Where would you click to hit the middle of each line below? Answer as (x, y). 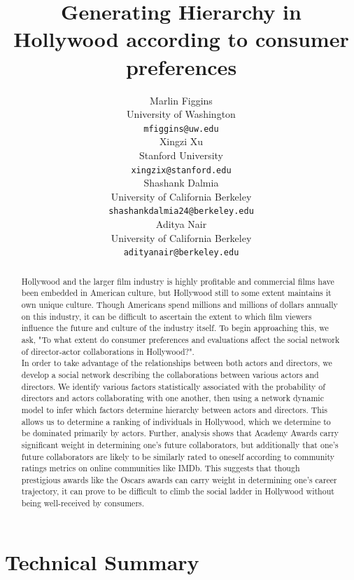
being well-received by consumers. (83, 503)
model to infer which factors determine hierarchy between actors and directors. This (174, 409)
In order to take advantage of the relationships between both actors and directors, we (177, 363)
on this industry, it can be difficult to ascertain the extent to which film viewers (167, 316)
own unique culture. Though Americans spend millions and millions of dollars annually (179, 304)
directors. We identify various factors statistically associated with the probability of (173, 386)
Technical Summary (102, 561)
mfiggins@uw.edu (181, 129)
